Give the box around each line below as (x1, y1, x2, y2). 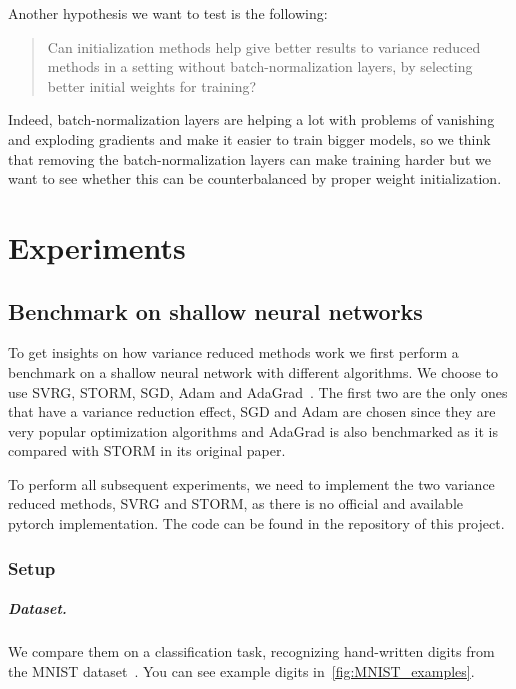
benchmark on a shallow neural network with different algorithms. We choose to (8, 361, 499, 382)
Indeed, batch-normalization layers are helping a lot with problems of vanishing (8, 109, 495, 130)
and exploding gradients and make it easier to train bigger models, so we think (8, 128, 491, 149)
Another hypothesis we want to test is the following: (8, 3, 328, 23)
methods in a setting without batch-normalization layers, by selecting (47, 56, 473, 77)
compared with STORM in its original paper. (8, 440, 286, 461)
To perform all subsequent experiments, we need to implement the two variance (8, 473, 495, 494)
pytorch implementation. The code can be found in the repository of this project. (8, 513, 505, 534)
